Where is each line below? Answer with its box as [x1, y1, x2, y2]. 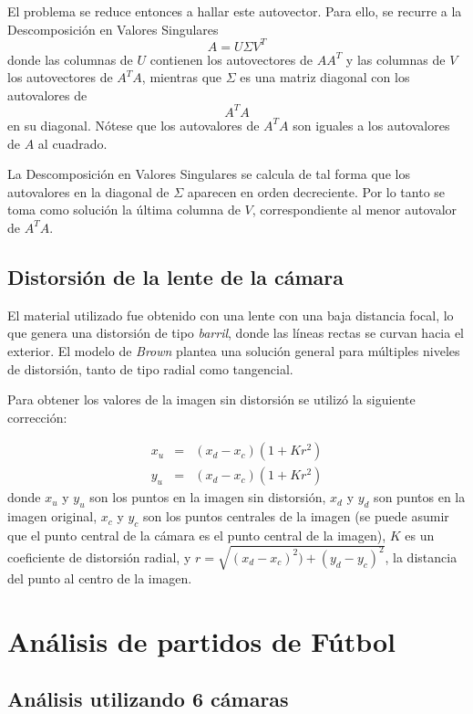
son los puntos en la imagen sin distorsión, [89, 488, 326, 507]
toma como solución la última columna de [7, 200, 241, 219]
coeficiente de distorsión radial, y [7, 547, 191, 566]
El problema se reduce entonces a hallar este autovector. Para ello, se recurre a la [7, 2, 462, 20]
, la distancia [385, 547, 458, 566]
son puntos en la [374, 488, 466, 507]
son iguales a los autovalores [293, 115, 450, 134]
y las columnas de [345, 49, 446, 68]
